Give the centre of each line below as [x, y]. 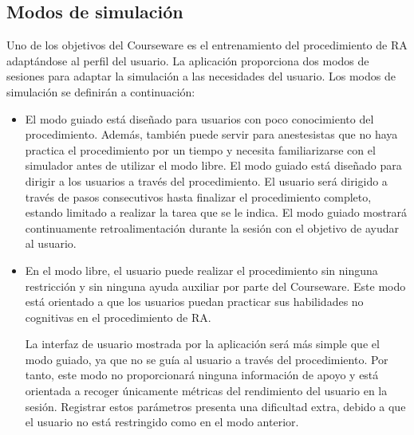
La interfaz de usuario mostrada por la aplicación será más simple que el [202, 344]
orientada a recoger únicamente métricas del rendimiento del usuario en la [206, 391]
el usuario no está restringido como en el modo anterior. [162, 422]
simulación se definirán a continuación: [101, 91]
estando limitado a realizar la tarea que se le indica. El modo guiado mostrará [216, 212]
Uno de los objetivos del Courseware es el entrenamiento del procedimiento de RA [207, 45]
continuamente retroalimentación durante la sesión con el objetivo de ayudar [212, 227]
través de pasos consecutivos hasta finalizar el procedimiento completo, [198, 196]
